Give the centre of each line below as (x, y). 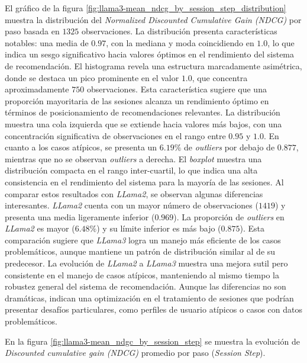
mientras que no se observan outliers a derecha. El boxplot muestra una (133, 158)
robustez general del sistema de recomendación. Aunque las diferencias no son (146, 286)
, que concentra (220, 77)
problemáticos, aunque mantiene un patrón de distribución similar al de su (140, 251)
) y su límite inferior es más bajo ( (159, 228)
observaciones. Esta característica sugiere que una (177, 89)
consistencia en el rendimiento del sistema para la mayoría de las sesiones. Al (144, 181)
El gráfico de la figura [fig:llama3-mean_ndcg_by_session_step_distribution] (146, 8)
